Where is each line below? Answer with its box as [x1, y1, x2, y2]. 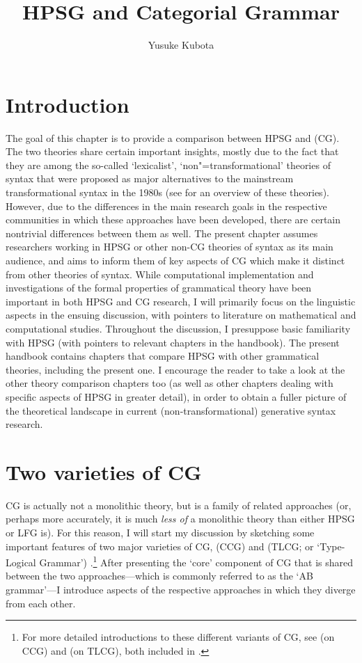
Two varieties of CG [6, 457, 202, 486]
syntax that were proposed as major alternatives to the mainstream [6, 171, 294, 186]
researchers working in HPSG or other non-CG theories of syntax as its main [6, 239, 333, 254]
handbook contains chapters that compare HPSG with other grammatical [6, 349, 320, 363]
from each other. [6, 596, 76, 610]
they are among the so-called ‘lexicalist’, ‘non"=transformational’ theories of [6, 157, 331, 172]
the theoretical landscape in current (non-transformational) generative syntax [6, 403, 336, 417]
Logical [6, 554, 36, 569]
